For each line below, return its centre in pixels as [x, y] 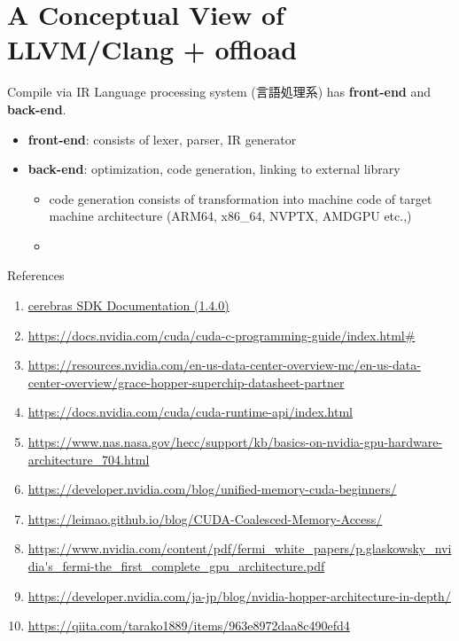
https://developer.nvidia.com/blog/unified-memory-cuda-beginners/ [212, 489]
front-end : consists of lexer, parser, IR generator [162, 139]
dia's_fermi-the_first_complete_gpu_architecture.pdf [176, 566]
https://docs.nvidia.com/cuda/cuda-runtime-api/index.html [190, 412]
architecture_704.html [89, 459]
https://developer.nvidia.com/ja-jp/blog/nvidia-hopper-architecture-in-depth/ [239, 595]
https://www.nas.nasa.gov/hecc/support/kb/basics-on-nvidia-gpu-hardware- [235, 442]
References [36, 275]
